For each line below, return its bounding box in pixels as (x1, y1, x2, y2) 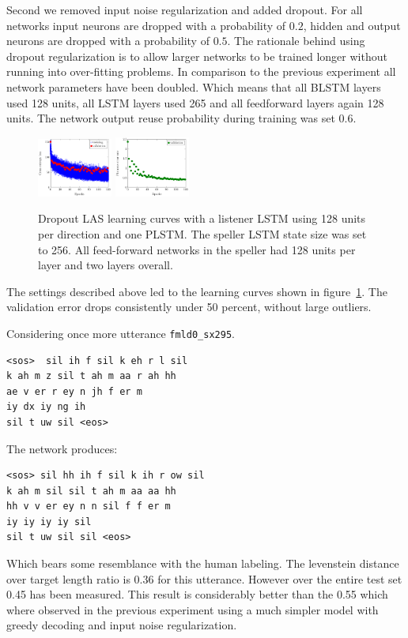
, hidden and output (303, 17, 401, 33)
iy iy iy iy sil (6, 516, 92, 527)
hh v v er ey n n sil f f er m (6, 501, 171, 512)
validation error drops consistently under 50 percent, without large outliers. (6, 298, 372, 315)
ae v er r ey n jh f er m (6, 385, 142, 397)
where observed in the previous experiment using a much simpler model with (6, 601, 379, 617)
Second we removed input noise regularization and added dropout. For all (6, 2, 363, 17)
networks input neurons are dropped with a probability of (6, 17, 286, 33)
